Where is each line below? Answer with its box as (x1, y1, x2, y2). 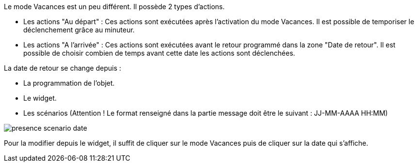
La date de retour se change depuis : (4, 64, 121, 72)
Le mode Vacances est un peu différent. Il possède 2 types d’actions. (4, 2, 225, 11)
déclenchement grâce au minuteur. (23, 26, 135, 34)
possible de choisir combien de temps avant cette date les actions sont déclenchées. (23, 49, 295, 57)
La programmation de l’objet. (23, 79, 115, 87)
